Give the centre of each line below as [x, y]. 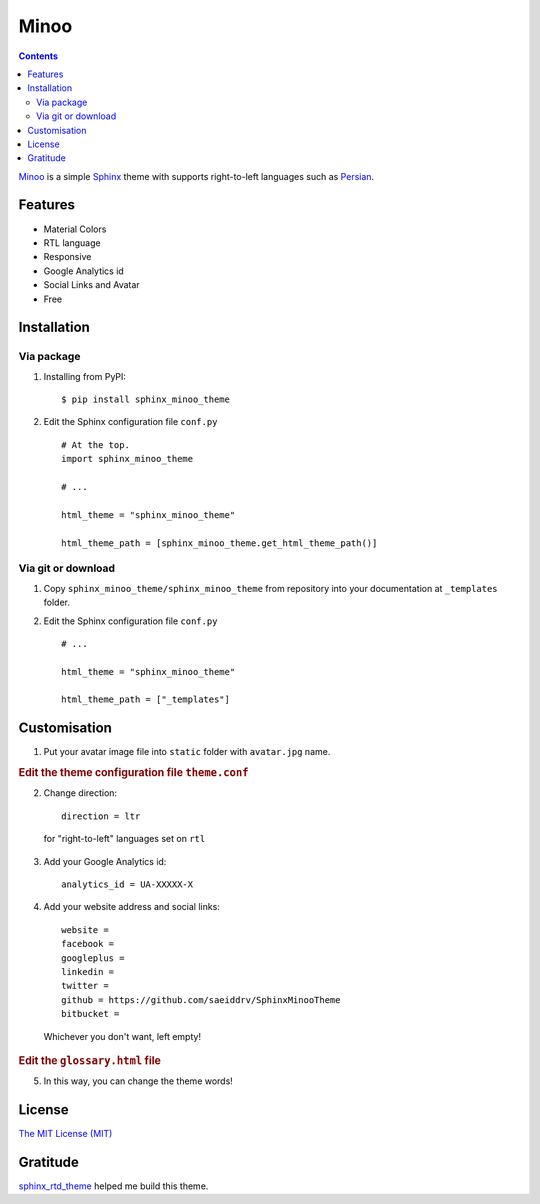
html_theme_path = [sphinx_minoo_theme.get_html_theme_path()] [219, 543]
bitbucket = [90, 1014]
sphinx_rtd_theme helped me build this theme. [113, 1186]
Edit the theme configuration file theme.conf [133, 773]
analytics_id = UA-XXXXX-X [127, 884]
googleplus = [93, 958]
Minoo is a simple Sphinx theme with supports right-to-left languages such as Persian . [196, 176]
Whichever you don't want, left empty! [122, 1036]
